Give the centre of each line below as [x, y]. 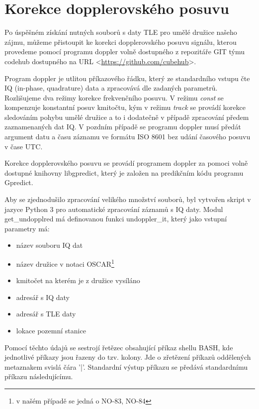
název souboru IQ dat [49, 245]
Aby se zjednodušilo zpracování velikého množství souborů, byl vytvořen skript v [128, 199]
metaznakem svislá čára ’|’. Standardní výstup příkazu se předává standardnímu [126, 366]
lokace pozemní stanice [51, 331]
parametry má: [27, 228]
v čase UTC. [24, 146]
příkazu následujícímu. [39, 376]
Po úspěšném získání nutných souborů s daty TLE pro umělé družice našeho [121, 32]
